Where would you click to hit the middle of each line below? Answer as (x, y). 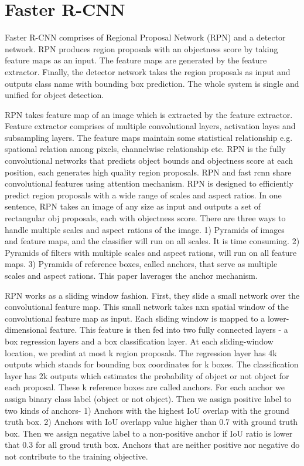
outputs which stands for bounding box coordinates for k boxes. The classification (152, 364)
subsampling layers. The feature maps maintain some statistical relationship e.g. (149, 137)
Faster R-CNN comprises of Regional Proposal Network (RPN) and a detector (145, 37)
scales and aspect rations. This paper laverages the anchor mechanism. (131, 275)
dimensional (26, 330)
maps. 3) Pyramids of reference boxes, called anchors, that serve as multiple (141, 264)
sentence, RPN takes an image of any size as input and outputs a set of (133, 206)
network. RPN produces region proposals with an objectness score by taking (141, 48)
